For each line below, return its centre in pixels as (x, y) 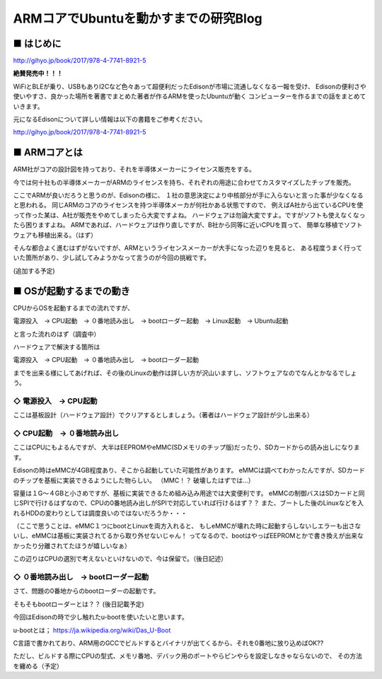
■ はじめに (37, 43)
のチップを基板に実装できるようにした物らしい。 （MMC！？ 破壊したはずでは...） (134, 480)
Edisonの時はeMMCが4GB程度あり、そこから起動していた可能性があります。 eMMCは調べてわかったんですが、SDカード (189, 470)
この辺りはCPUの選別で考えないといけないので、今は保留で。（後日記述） (120, 559)
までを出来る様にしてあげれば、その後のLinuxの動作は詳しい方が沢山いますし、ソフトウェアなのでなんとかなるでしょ (185, 373)
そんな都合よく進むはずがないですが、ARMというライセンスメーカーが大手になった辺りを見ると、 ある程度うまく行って (188, 248)
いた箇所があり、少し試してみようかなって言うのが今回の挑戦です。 (111, 257)
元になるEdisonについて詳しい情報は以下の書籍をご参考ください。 (110, 120)
